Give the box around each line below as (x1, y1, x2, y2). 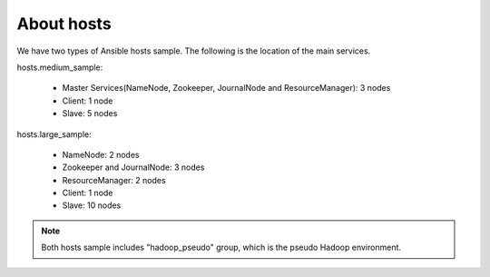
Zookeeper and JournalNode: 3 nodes (62, 162, 205, 173)
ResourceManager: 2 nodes (62, 174, 167, 185)
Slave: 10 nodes (62, 200, 122, 211)
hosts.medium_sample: (16, 62, 103, 73)
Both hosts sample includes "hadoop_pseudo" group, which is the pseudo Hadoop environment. (41, 242, 402, 253)
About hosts (16, 14, 113, 34)
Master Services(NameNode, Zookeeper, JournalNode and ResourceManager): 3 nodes (62, 83, 391, 94)
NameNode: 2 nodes (62, 149, 140, 160)
